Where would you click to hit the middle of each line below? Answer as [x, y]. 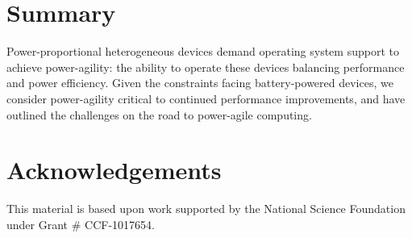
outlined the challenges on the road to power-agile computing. [159, 114]
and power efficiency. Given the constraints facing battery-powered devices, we [200, 83]
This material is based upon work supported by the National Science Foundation [206, 209]
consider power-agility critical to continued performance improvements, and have [206, 98]
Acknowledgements [114, 170]
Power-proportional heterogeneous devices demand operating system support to [203, 51]
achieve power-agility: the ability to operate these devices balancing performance [206, 67]
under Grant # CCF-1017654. [81, 224]
